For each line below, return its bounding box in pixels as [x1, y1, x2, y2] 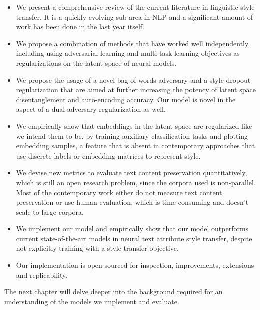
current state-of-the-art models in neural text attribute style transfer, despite [16, 233, 252, 243]
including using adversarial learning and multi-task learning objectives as [16, 48, 240, 58]
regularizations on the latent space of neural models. [16, 57, 177, 68]
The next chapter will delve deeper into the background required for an [4, 286, 223, 297]
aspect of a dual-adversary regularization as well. [16, 104, 166, 114]
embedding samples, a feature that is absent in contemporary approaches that [16, 140, 255, 151]
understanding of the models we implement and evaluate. [4, 296, 179, 306]
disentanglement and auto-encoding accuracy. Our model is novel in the [16, 94, 236, 104]
